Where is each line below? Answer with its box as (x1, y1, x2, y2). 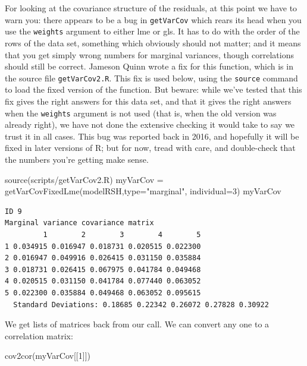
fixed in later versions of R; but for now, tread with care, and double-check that (5, 141, 296, 154)
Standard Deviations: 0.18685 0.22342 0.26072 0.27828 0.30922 (13, 300, 269, 309)
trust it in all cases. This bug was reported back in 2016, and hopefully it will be (5, 130, 299, 142)
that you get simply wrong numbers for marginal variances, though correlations (5, 48, 294, 61)
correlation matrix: (5, 329, 73, 342)
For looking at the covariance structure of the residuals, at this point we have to (5, 2, 297, 14)
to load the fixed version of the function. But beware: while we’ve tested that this (5, 83, 302, 96)
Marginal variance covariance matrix (5, 219, 154, 228)
